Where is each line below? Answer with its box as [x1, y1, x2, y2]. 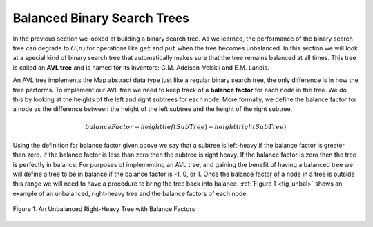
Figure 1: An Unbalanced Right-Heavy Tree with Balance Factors [12, 205, 195, 213]
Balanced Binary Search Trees [12, 10, 190, 26]
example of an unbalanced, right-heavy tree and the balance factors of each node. [12, 189, 249, 197]
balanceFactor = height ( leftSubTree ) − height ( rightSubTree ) [85, 123, 287, 131]
